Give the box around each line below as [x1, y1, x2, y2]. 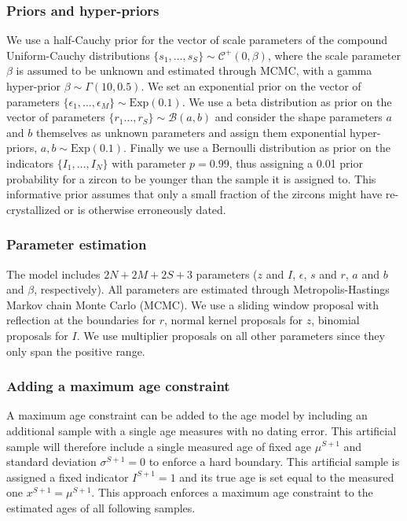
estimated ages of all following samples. [6, 499, 196, 515]
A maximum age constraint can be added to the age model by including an [6, 407, 368, 423]
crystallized [6, 201, 60, 217]
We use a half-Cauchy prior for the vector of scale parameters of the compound [6, 31, 388, 48]
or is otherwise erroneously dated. [64, 201, 226, 217]
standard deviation [6, 453, 97, 470]
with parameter [112, 154, 186, 171]
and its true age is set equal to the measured [179, 468, 394, 485]
